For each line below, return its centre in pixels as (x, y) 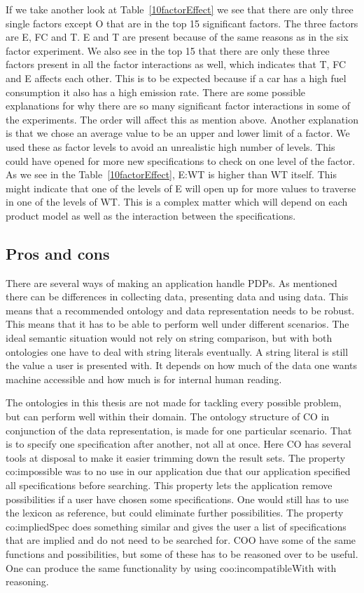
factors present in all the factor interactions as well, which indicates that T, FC (176, 64)
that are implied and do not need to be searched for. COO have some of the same (181, 540)
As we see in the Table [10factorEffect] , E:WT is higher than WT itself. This (171, 174)
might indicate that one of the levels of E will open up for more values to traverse (181, 188)
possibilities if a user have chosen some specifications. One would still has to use (177, 499)
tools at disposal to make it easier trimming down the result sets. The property (176, 457)
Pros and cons (58, 253)
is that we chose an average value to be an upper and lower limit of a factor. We (178, 133)
